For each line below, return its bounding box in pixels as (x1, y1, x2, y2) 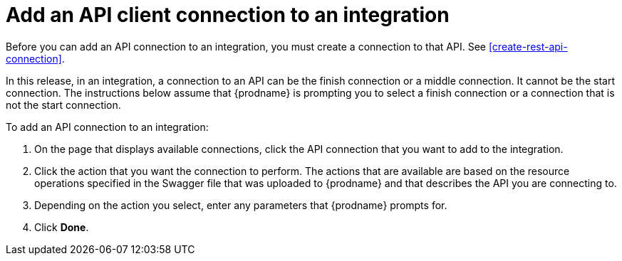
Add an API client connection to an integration (6, 3, 450, 27)
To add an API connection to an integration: (6, 120, 209, 133)
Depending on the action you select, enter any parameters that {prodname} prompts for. (34, 198, 447, 211)
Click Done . (34, 220, 89, 233)
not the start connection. (6, 98, 121, 111)
